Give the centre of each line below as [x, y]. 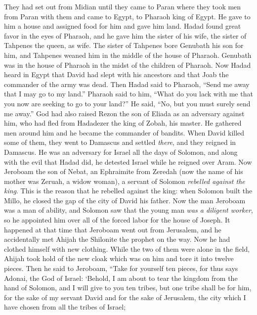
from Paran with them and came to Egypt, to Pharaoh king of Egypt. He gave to [127, 16]
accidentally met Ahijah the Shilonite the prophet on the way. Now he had [117, 239]
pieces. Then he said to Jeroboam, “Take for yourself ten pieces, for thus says [121, 268]
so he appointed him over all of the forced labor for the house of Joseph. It [117, 220]
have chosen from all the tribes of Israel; [65, 307]
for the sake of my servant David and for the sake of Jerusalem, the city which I [125, 297]
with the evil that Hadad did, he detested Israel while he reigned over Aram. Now [128, 161]
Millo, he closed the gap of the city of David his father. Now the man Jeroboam [125, 200]
